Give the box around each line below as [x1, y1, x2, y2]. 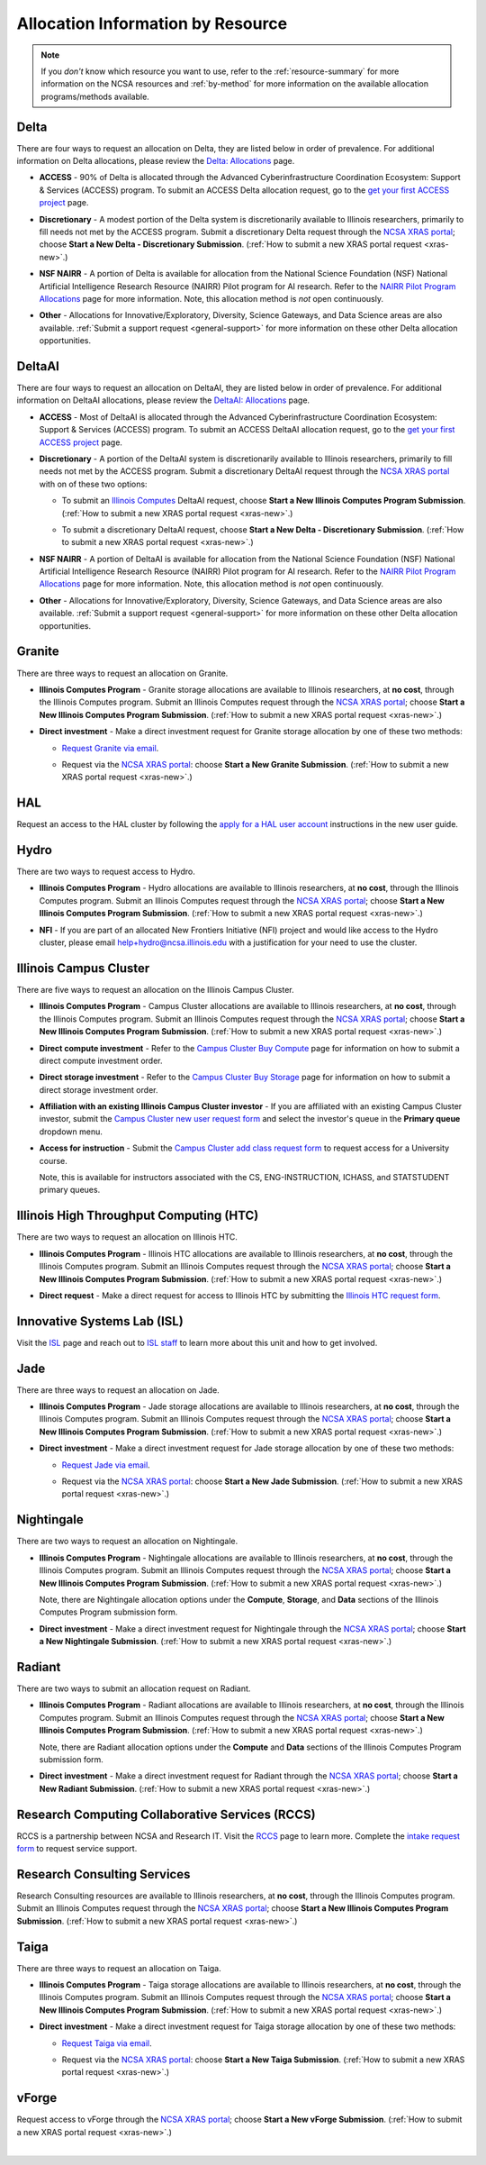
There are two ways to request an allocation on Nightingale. [16, 1536, 238, 1547]
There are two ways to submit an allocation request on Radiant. [16, 1683, 251, 1694]
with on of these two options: [39, 478, 148, 489]
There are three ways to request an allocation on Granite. [16, 668, 229, 678]
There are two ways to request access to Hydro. [16, 866, 195, 878]
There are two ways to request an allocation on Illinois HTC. [16, 1232, 238, 1242]
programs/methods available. [40, 91, 150, 102]
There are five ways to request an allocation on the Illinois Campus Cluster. [16, 984, 294, 995]
